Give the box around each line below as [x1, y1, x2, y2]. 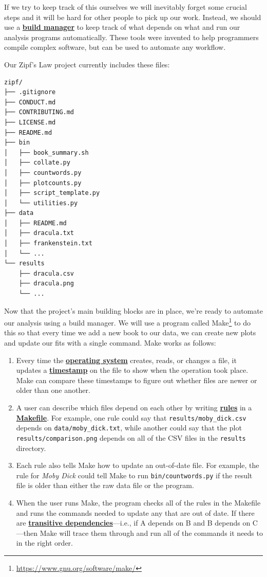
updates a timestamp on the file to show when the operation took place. [16, 365, 249, 375]
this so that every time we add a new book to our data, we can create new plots [4, 327, 256, 338]
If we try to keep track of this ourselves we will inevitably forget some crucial [4, 2, 247, 12]
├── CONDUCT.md [4, 98, 56, 106]
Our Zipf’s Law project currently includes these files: [4, 59, 170, 69]
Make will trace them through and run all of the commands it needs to [40, 527, 263, 538]
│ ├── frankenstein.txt [4, 240, 92, 247]
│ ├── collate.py [4, 159, 70, 167]
